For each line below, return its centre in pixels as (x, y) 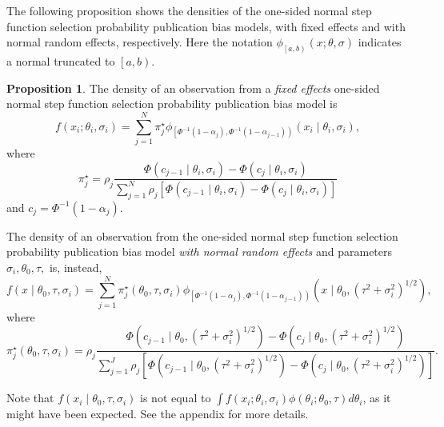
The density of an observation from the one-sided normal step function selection (202, 235)
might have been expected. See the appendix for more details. (158, 414)
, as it (377, 398)
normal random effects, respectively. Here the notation (140, 42)
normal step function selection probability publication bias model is (172, 104)
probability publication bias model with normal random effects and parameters (200, 251)
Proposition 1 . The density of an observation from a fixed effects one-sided (193, 88)
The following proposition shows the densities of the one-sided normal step (189, 10)
